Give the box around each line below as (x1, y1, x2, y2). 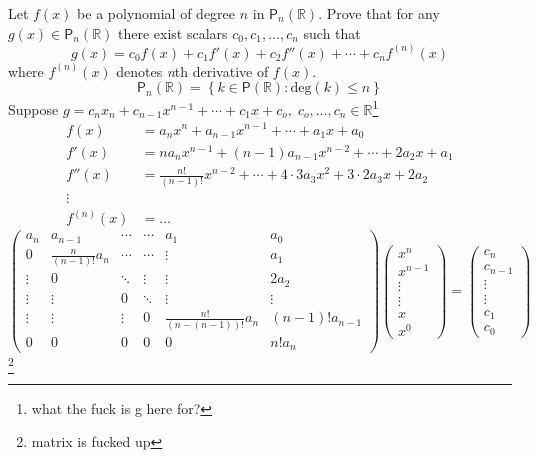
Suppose (8, 98, 59, 119)
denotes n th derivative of (116, 60, 269, 81)
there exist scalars (117, 22, 228, 43)
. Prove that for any (318, 3, 440, 23)
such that (303, 22, 361, 43)
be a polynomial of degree (77, 3, 236, 23)
